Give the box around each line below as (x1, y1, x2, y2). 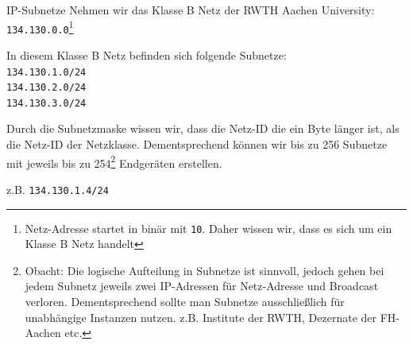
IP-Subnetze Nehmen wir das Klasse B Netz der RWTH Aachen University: (6, 2, 375, 17)
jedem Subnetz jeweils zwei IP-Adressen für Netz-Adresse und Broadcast (25, 277, 379, 294)
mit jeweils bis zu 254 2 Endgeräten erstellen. (6, 152, 222, 171)
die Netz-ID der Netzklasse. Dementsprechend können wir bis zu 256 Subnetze (6, 136, 388, 153)
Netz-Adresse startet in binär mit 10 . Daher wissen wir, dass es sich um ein (25, 219, 392, 236)
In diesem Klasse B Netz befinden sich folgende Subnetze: (6, 46, 287, 63)
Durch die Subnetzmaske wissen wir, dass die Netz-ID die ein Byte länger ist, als (6, 120, 399, 137)
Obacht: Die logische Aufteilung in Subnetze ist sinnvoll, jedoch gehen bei (25, 262, 384, 278)
